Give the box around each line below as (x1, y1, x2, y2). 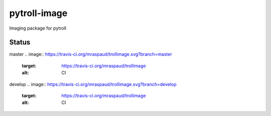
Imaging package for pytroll (9, 25, 66, 31)
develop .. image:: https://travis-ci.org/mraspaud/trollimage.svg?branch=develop (9, 81, 177, 87)
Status (9, 38, 31, 47)
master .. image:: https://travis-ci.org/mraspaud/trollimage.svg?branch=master (9, 51, 173, 57)
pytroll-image (9, 8, 68, 19)
